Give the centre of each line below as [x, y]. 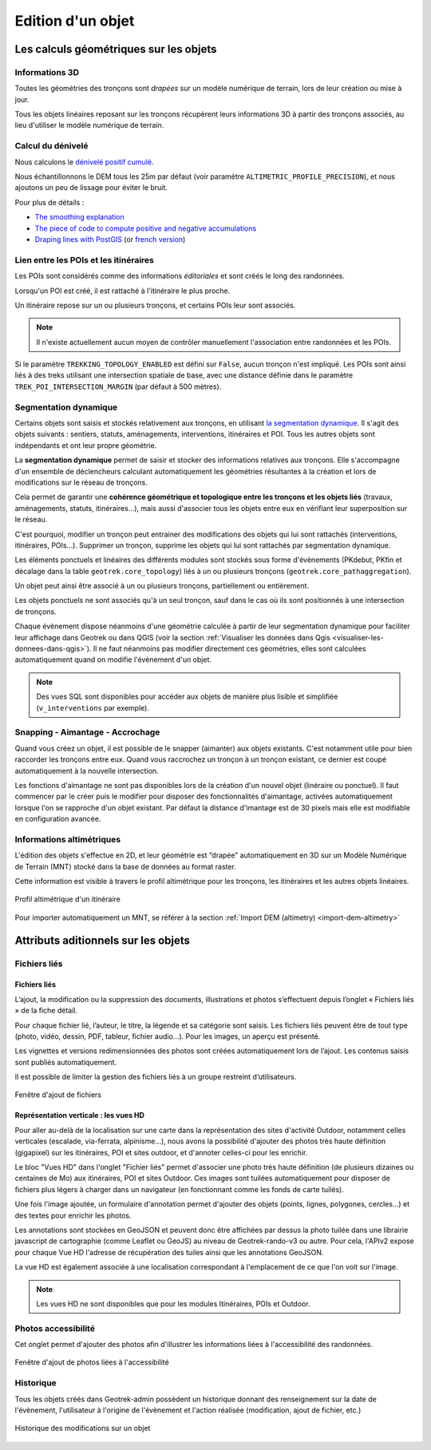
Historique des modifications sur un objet [83, 1428]
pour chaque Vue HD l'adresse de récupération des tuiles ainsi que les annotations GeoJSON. [169, 1252]
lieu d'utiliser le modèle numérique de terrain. [89, 125]
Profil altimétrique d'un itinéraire [68, 899]
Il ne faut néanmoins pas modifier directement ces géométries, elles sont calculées [229, 649]
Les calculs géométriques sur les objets [116, 49]
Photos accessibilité [55, 1328]
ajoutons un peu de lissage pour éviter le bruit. [91, 188]
